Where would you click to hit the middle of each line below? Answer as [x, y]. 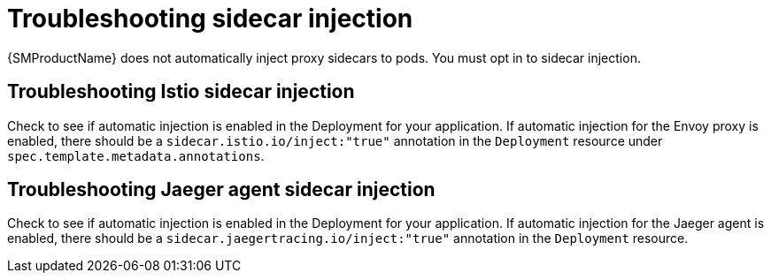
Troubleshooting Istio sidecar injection [181, 92]
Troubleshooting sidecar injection [210, 19]
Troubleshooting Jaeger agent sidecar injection [221, 190]
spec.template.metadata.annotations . [136, 155]
